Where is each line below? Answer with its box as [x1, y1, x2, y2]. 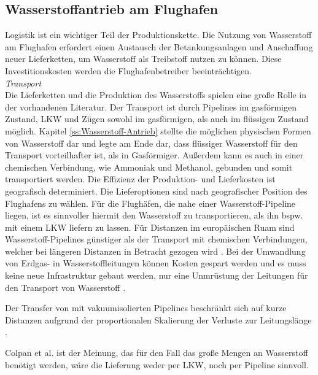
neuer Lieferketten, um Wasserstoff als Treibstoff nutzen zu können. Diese [5, 52, 282, 65]
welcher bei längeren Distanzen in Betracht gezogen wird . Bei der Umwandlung [5, 244, 306, 257]
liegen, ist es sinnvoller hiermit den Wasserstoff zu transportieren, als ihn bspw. [5, 209, 303, 222]
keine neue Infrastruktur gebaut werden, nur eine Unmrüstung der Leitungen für [5, 269, 308, 282]
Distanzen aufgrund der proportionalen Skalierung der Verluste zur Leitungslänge [5, 313, 312, 326]
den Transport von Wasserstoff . [5, 280, 126, 293]
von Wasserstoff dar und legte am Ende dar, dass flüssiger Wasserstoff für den [5, 136, 298, 149]
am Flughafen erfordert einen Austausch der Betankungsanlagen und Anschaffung [5, 40, 313, 53]
